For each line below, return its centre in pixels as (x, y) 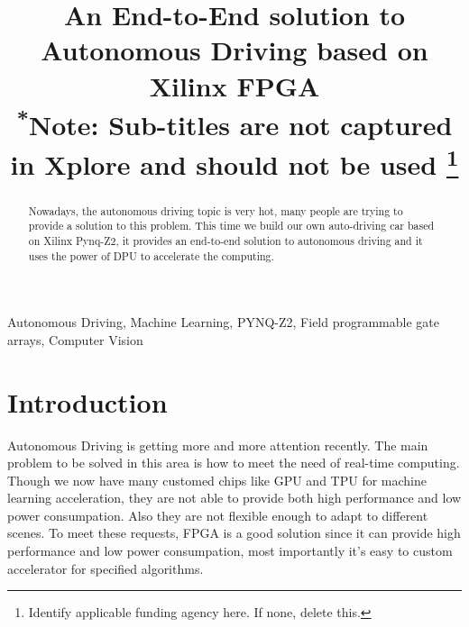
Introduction (87, 401)
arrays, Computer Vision (75, 339)
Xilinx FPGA (234, 85)
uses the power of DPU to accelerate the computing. (151, 255)
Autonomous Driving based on (234, 50)
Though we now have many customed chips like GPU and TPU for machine (217, 480)
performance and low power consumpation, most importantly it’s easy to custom (230, 551)
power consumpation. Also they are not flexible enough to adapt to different (218, 515)
